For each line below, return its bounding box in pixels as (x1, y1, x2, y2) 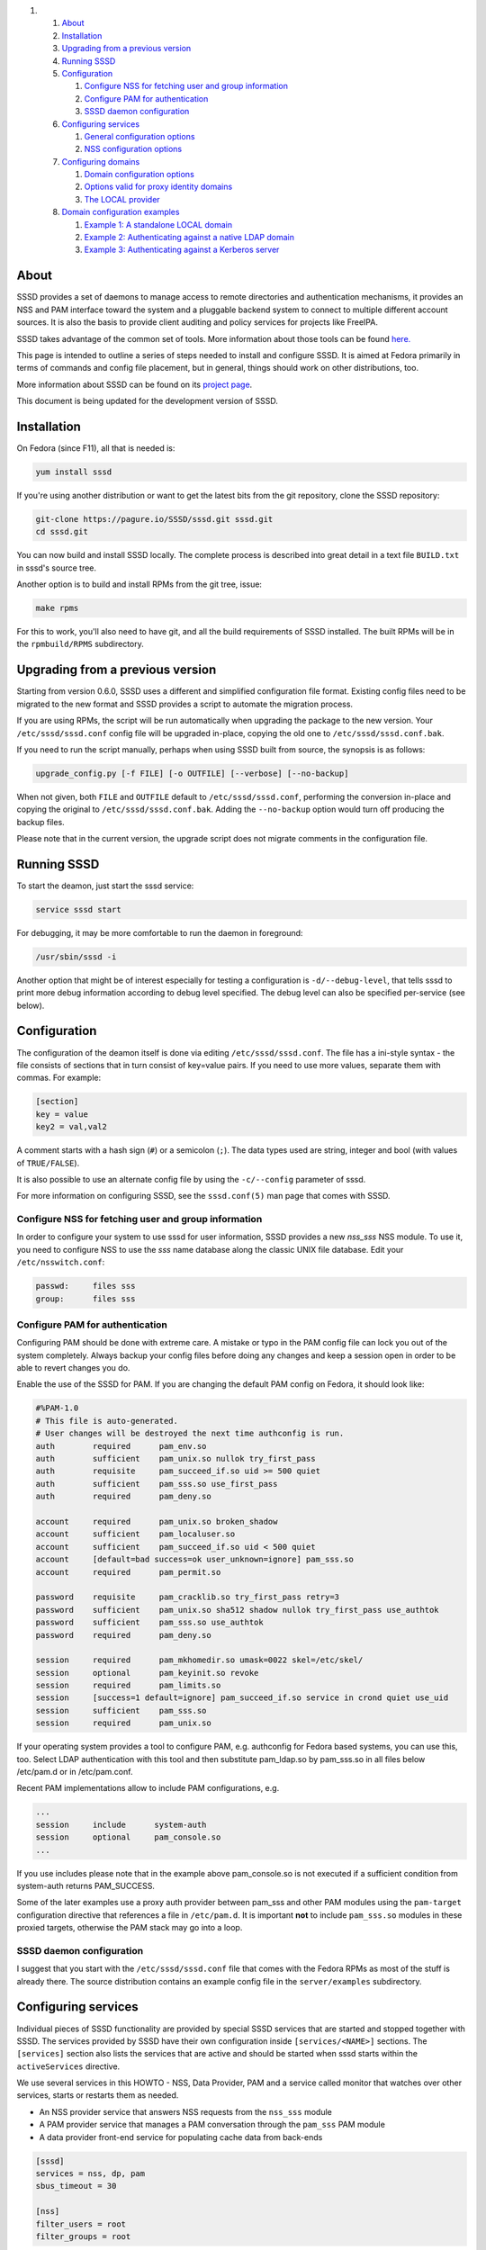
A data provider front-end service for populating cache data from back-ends (39, 2131, 323, 2142)
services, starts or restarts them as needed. (16, 2090, 179, 2101)
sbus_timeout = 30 (35, 2181, 117, 2191)
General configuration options (84, 130, 195, 141)
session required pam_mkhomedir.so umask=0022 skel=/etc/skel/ (35, 1655, 364, 1665)
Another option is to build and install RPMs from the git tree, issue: (16, 579, 263, 589)
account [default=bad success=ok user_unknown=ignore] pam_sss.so (35, 1554, 355, 1565)
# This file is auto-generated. (35, 1416, 179, 1426)
